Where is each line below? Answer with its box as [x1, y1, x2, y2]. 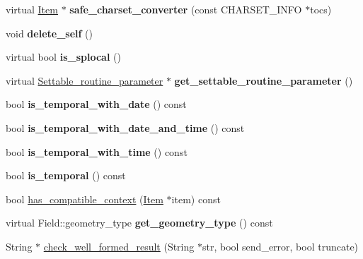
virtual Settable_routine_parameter [6, 73, 163, 88]
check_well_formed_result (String [43, 239, 195, 253]
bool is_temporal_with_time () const [6, 144, 188, 159]
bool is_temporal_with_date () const [6, 97, 187, 112]
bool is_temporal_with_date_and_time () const [6, 120, 245, 135]
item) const [171, 191, 221, 206]
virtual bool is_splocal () [6, 49, 121, 64]
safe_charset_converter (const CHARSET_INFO [69, 2, 302, 16]
